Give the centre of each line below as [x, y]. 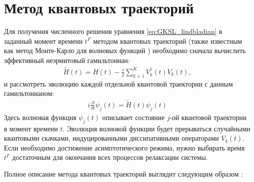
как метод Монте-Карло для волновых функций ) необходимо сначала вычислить [125, 50]
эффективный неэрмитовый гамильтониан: [67, 60]
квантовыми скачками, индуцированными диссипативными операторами [112, 138]
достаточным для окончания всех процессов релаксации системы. [110, 157]
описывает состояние [133, 117]
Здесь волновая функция [40, 117]
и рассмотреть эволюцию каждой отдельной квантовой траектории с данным [118, 83]
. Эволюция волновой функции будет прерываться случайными [156, 128]
